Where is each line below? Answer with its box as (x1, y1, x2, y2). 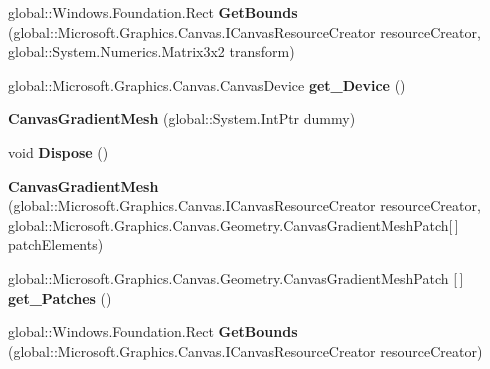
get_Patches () (8, 287, 112, 308)
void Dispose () (8, 141, 109, 162)
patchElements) (8, 234, 104, 255)
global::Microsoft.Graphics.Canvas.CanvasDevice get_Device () (8, 74, 406, 95)
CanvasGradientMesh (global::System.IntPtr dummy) (8, 108, 356, 129)
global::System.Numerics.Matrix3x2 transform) (8, 41, 295, 62)
